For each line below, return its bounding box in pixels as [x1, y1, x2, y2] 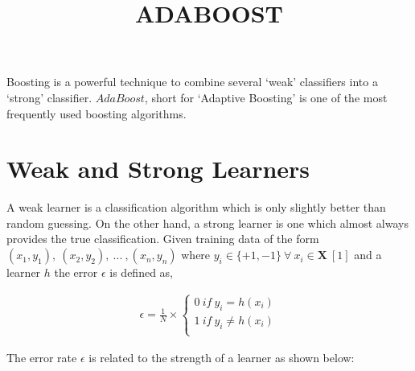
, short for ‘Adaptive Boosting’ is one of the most [144, 89, 388, 105]
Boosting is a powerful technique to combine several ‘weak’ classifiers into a [6, 73, 378, 90]
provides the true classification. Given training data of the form [6, 230, 319, 247]
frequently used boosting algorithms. [6, 105, 187, 122]
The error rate [6, 348, 77, 365]
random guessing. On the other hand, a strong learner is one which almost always [6, 214, 409, 231]
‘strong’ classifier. [6, 89, 92, 105]
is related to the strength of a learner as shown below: [88, 348, 355, 365]
